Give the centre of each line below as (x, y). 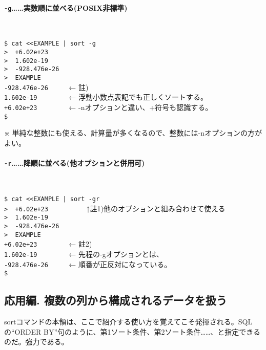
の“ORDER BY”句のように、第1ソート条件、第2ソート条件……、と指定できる (132, 331)
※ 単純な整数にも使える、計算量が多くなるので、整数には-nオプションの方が (133, 133)
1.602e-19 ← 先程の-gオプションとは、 (84, 254)
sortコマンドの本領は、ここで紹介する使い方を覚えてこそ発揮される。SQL (128, 322)
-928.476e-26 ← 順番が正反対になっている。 (88, 264)
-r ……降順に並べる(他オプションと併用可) (75, 163)
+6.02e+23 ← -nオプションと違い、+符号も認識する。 (108, 107)
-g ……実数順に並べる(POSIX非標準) (66, 7)
